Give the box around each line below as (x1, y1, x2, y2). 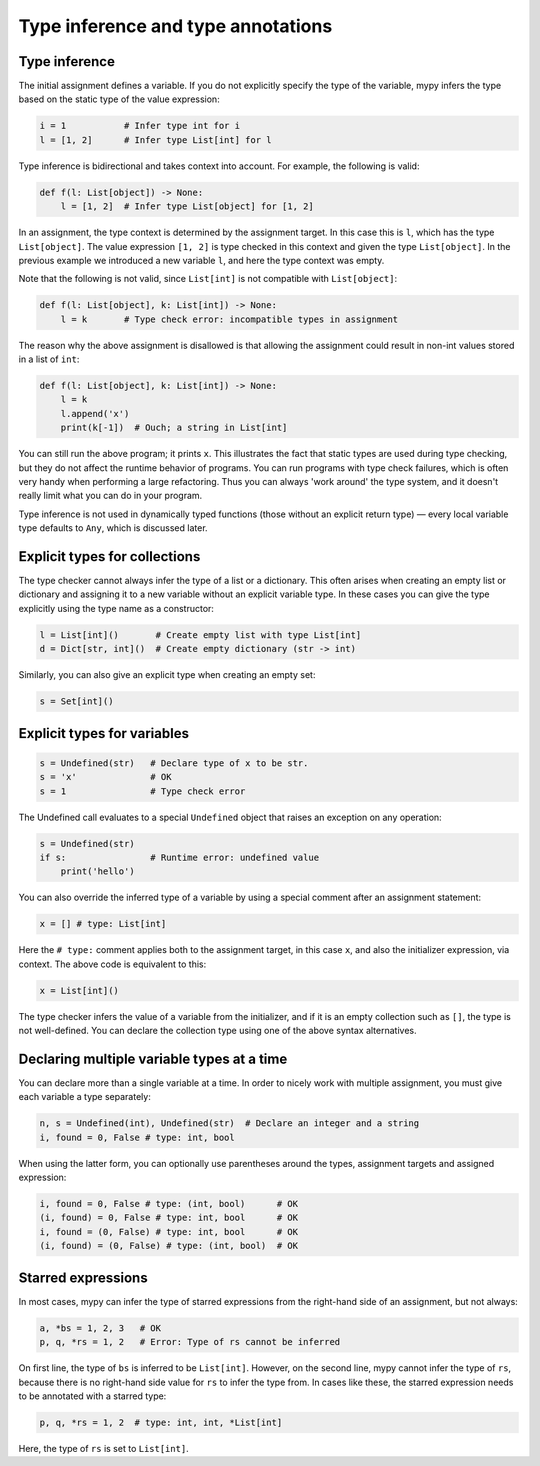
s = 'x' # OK (39, 771, 172, 783)
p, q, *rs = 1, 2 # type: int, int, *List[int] (39, 1416, 283, 1428)
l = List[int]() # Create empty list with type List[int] (39, 629, 362, 640)
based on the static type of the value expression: (18, 93, 220, 105)
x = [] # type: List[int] (39, 918, 167, 930)
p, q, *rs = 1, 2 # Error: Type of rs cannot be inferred (39, 1336, 341, 1348)
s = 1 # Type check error (39, 785, 246, 797)
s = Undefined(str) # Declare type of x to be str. (39, 757, 309, 769)
